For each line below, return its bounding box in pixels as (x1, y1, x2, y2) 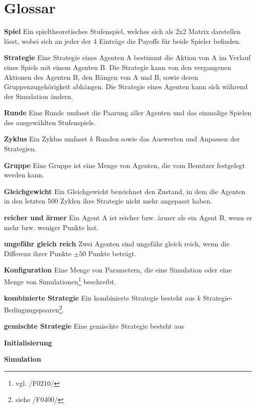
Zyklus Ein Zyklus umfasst (4, 134, 88, 144)
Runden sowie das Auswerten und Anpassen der (96, 134, 240, 144)
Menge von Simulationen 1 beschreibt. (4, 275, 116, 286)
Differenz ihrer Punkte (4, 248, 72, 258)
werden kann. (4, 170, 44, 180)
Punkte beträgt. (88, 248, 136, 258)
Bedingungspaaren (4, 304, 59, 314)
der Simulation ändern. (4, 91, 73, 101)
